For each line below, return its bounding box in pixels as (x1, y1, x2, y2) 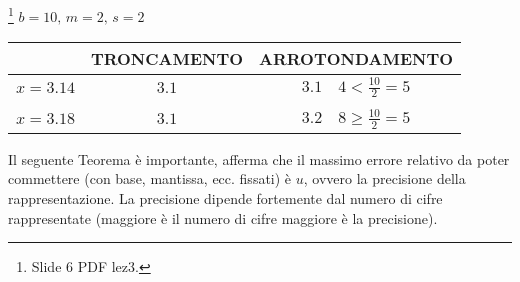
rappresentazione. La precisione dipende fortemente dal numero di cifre (8, 188, 443, 209)
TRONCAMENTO (90, 47, 244, 71)
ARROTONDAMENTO (259, 47, 454, 71)
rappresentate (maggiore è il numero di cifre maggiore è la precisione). (8, 207, 438, 228)
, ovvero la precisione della (303, 168, 466, 189)
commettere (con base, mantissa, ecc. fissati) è (8, 168, 292, 189)
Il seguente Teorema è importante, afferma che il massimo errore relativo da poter (8, 148, 510, 169)
